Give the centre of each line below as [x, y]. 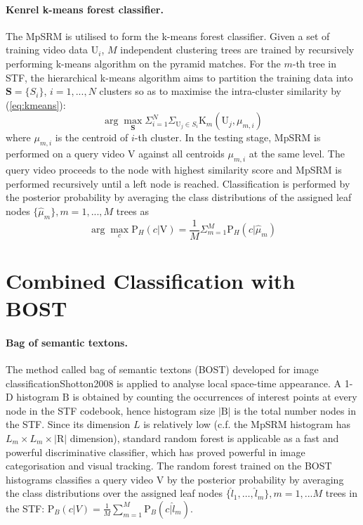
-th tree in [314, 63]
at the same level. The [297, 154]
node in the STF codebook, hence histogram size [111, 410]
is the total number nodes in [295, 410]
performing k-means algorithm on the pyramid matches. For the [143, 63]
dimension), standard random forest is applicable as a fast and [204, 437]
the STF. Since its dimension [68, 424]
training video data [47, 50]
